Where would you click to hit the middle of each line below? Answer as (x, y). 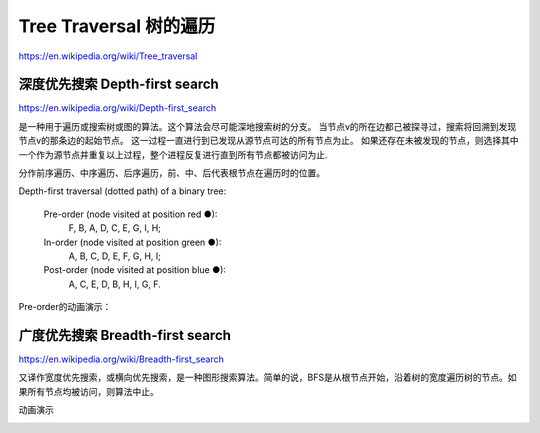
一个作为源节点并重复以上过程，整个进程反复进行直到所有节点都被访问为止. (173, 154)
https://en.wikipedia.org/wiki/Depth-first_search (117, 108)
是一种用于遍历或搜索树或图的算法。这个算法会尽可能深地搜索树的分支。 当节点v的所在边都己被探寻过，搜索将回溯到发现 (267, 126)
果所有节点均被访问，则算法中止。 (88, 391)
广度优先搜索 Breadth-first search (125, 335)
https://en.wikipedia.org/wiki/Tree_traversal (108, 56)
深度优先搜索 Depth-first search (118, 84)
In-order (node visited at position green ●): (132, 242)
